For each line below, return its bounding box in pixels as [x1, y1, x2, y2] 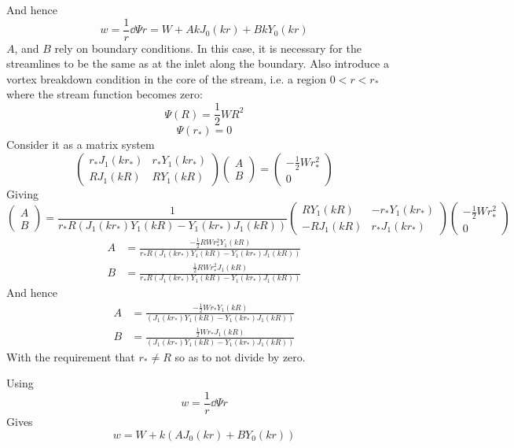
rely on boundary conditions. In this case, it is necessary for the [54, 39, 362, 56]
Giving [6, 185, 39, 202]
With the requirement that [6, 348, 135, 365]
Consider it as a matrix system [6, 136, 155, 153]
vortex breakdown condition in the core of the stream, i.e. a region [6, 70, 327, 87]
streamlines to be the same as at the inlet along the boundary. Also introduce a [6, 55, 389, 72]
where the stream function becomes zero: [6, 86, 203, 102]
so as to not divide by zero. [174, 348, 306, 365]
